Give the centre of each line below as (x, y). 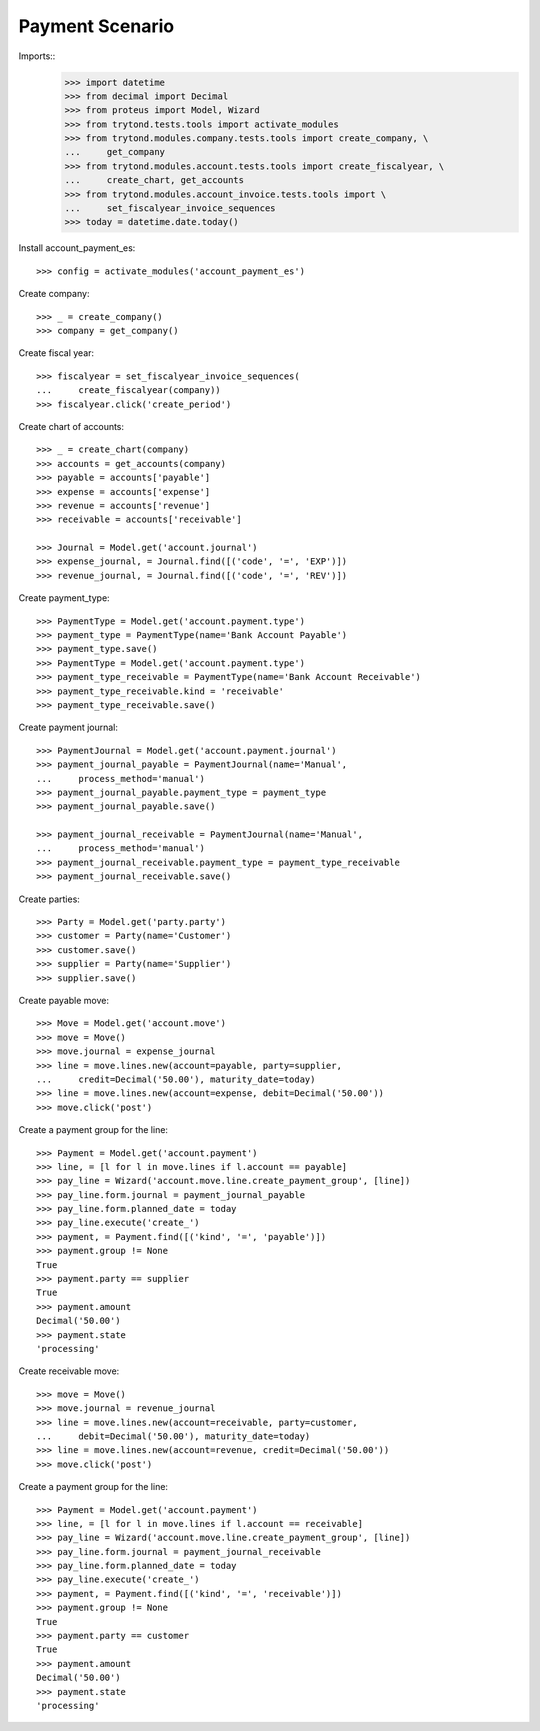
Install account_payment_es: (77, 248)
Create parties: (49, 899)
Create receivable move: (69, 1371)
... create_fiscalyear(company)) (129, 390)
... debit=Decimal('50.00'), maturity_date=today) (173, 1436)
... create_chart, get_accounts (154, 180)
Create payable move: (64, 1000)
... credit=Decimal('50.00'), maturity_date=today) (176, 1079)
